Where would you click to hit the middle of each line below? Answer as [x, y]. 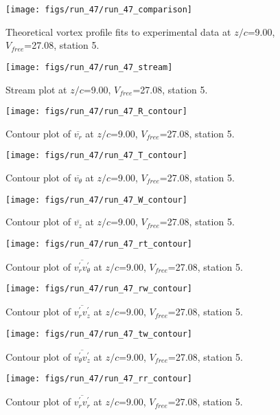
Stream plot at [36, 89]
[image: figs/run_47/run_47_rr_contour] [99, 379]
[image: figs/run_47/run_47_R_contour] [96, 112]
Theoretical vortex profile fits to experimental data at [118, 31]
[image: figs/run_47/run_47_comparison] [99, 10]
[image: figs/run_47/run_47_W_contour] [96, 200]
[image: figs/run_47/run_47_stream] [89, 67]
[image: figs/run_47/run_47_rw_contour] [99, 289]
